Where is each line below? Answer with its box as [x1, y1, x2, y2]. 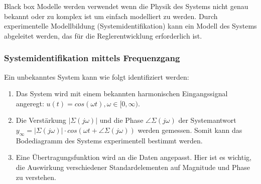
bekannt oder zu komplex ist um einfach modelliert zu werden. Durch [4, 11, 218, 21]
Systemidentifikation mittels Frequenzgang [4, 52, 180, 64]
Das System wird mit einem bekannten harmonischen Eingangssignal [16, 88, 228, 99]
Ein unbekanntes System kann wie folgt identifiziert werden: [4, 71, 189, 82]
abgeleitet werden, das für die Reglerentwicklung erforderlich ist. [4, 30, 202, 41]
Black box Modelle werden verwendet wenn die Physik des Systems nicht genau [4, 1, 248, 11]
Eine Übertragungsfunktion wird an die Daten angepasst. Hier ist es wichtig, [16, 152, 251, 162]
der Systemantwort [178, 115, 236, 125]
